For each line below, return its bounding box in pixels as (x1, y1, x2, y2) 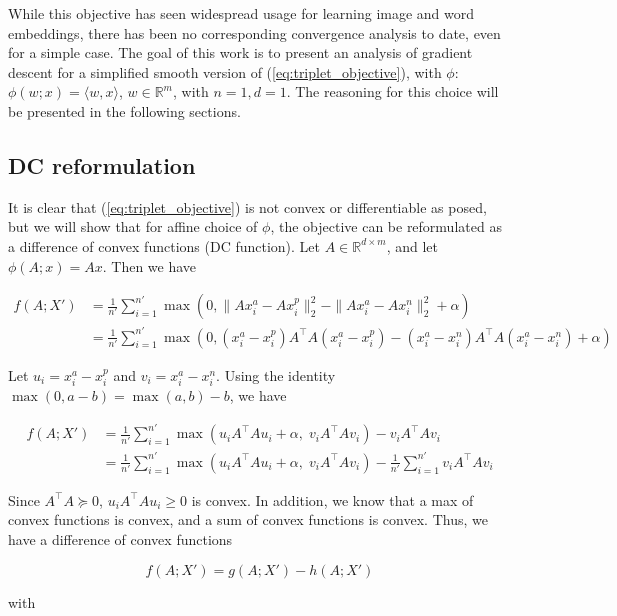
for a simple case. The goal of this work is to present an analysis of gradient (8, 42, 473, 63)
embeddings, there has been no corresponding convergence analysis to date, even (8, 22, 501, 43)
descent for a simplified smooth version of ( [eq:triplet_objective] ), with (8, 61, 442, 82)
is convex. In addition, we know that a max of (191, 489, 474, 510)
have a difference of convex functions (8, 528, 233, 549)
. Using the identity (216, 364, 336, 385)
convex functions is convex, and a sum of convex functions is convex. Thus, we (8, 509, 488, 530)
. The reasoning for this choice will (286, 81, 499, 102)
